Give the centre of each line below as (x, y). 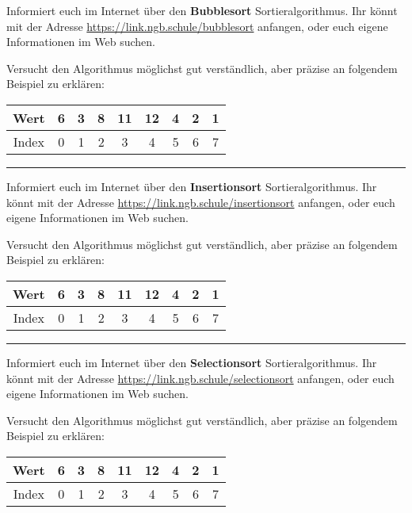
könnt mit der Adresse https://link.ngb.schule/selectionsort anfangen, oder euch (200, 378)
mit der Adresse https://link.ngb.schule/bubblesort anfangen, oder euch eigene (197, 26)
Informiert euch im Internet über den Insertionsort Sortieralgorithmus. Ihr (192, 186)
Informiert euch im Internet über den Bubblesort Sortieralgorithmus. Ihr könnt (202, 10)
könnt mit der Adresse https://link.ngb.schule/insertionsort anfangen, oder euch (201, 202)
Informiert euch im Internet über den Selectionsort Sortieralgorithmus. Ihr (192, 362)
